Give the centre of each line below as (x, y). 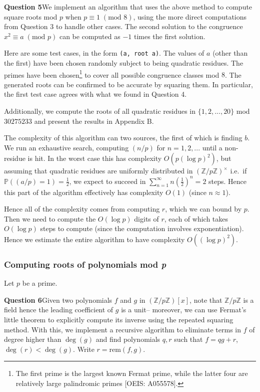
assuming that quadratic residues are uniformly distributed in (98, 171)
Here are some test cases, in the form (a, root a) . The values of (104, 53)
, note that (206, 300)
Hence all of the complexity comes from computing (82, 209)
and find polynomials (128, 339)
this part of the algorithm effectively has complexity (84, 192)
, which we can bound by (203, 209)
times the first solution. (169, 36)
